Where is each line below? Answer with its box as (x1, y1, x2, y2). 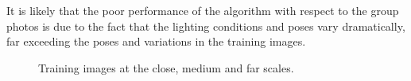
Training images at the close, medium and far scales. (38, 59, 294, 75)
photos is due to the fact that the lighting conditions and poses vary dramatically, (6, 17, 405, 34)
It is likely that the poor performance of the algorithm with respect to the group (6, 2, 399, 18)
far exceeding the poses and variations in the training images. (6, 33, 306, 50)
